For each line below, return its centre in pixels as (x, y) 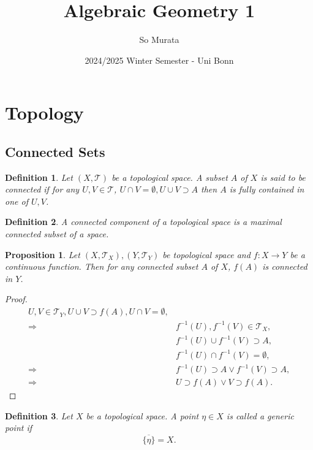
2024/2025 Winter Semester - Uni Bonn (159, 60)
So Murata (159, 40)
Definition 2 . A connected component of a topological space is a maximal (143, 222)
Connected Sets (55, 151)
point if (19, 428)
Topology (44, 112)
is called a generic (260, 415)
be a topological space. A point (142, 415)
